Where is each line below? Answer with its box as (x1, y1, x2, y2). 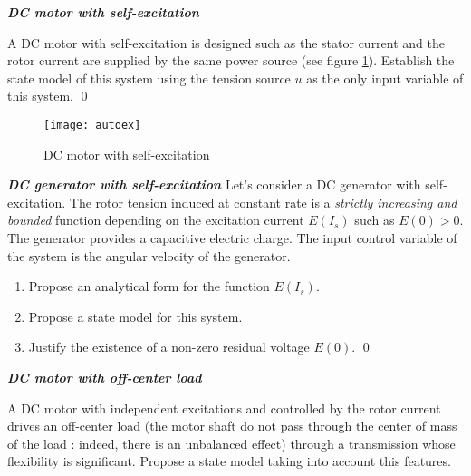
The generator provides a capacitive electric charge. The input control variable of (7, 228, 457, 247)
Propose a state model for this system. (28, 306, 243, 325)
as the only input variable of (306, 68, 464, 87)
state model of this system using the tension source (7, 68, 291, 87)
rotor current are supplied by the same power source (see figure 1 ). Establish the (7, 51, 455, 70)
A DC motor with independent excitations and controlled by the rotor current (7, 398, 441, 417)
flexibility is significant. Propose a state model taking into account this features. (7, 452, 451, 471)
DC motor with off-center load (7, 367, 202, 386)
